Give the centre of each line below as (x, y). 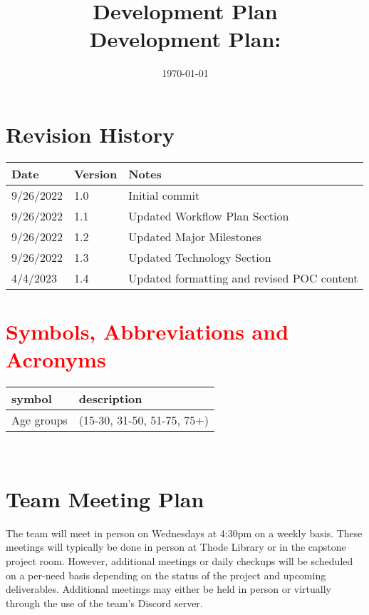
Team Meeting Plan (105, 498)
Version (96, 173)
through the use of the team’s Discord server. (104, 603)
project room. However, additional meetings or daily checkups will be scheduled (180, 561)
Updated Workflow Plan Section (209, 215)
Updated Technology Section (200, 257)
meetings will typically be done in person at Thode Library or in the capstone (176, 547)
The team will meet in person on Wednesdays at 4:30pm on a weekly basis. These (184, 533)
